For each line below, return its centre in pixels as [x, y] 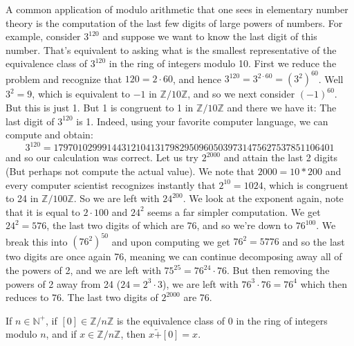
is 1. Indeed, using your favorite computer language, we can [202, 121]
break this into [37, 241]
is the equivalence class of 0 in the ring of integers [222, 320]
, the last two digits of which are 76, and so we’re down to [170, 225]
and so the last [314, 241]
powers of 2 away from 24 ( [63, 283]
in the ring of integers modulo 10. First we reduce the [223, 63]
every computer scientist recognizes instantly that [111, 184]
